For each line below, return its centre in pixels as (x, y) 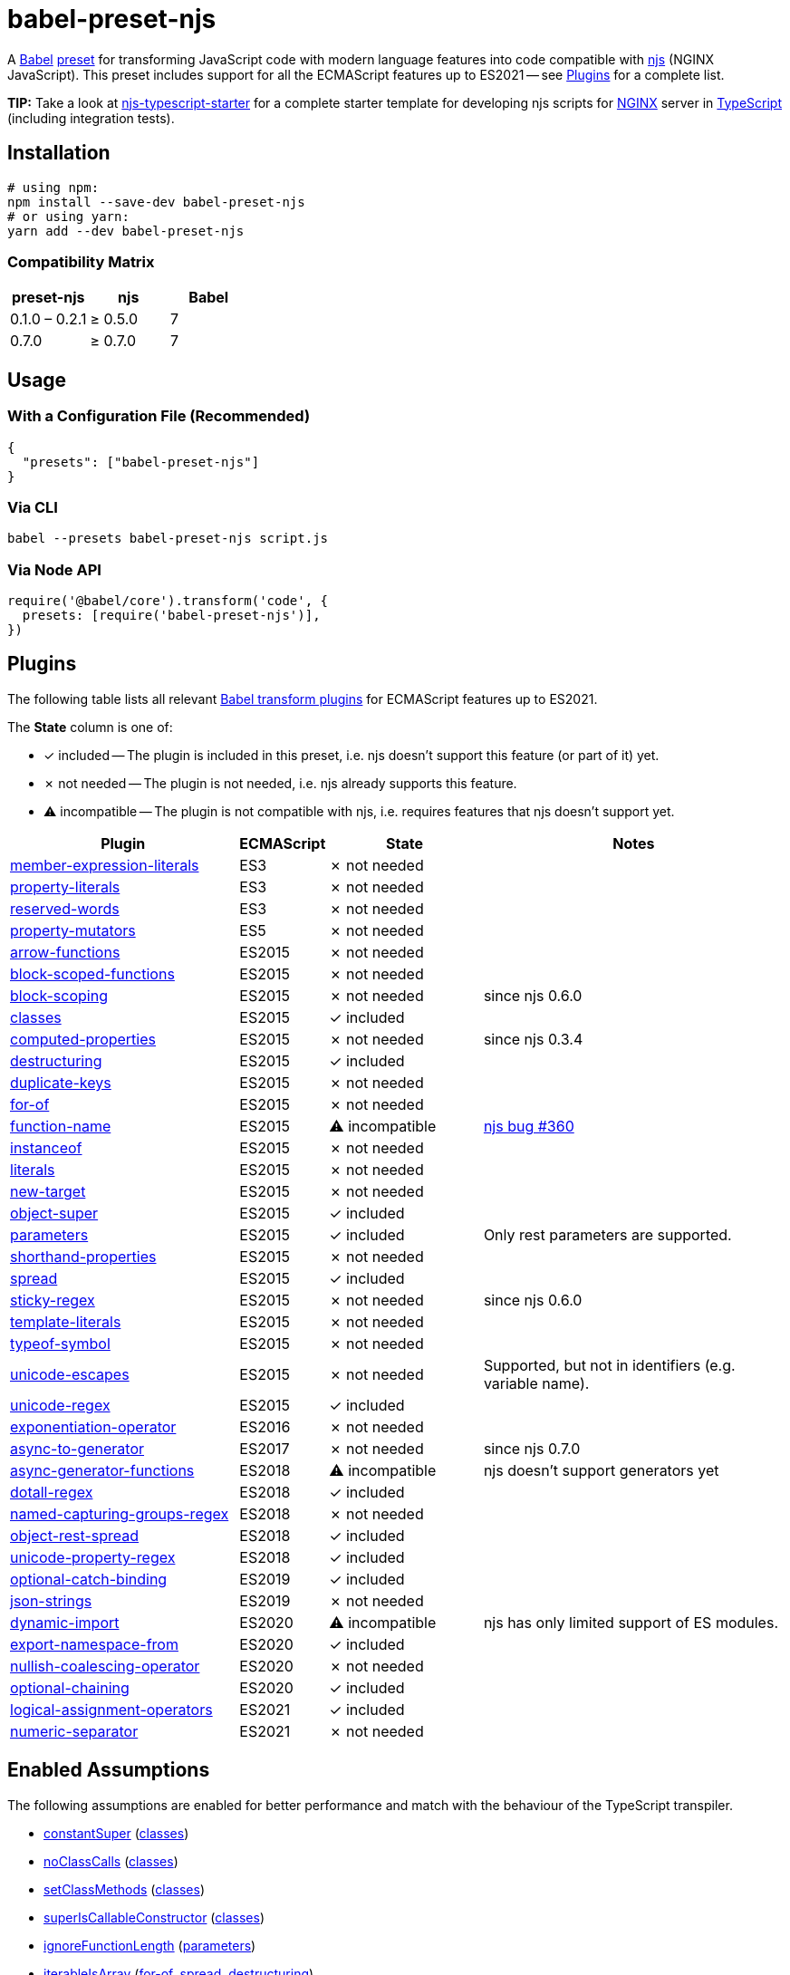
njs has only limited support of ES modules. (631, 1622)
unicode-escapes (70, 1374)
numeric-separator (74, 1731)
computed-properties (83, 1039)
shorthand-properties (83, 1256)
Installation (59, 153)
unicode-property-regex (93, 1557)
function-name (61, 1126)
